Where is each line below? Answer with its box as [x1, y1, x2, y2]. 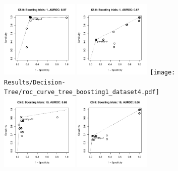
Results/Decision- [4, 78, 66, 86]
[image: [150, 68, 175, 76]
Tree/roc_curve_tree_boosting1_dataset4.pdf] [4, 89, 159, 96]
